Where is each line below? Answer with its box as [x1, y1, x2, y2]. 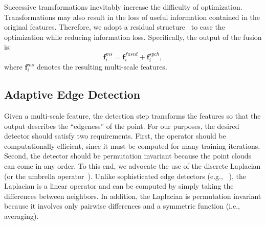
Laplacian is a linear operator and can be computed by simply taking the [4, 181, 234, 191]
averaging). [4, 210, 39, 221]
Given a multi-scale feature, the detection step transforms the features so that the [4, 110, 261, 121]
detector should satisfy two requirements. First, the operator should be [4, 130, 226, 141]
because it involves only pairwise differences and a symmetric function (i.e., [4, 200, 240, 211]
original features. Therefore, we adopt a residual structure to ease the [4, 21, 225, 32]
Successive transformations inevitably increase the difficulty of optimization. [4, 2, 242, 12]
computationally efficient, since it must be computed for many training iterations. [4, 140, 260, 151]
